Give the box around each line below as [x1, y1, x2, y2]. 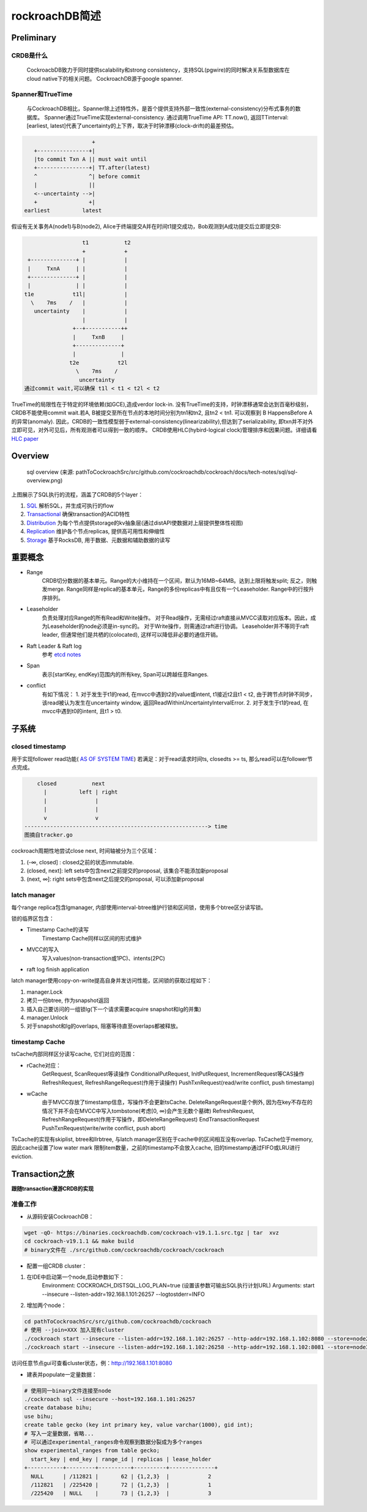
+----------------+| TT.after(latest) [34, 164, 150, 171]
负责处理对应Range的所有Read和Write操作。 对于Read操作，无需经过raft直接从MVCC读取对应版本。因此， [42, 614, 311, 621]
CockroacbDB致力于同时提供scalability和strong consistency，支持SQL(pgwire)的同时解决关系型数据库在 [26, 66, 291, 73]
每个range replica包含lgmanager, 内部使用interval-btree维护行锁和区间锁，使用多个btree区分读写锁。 [11, 904, 267, 911]
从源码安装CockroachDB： [26, 1213, 94, 1220]
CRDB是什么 [11, 51, 48, 59]
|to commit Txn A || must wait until [34, 156, 147, 163]
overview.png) [26, 477, 63, 484]
